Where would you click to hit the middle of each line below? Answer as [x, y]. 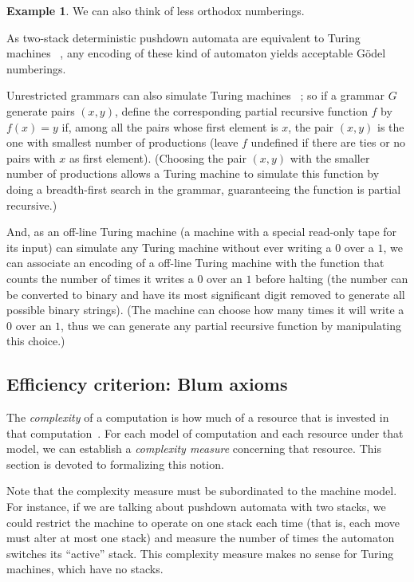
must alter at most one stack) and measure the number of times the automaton [201, 538]
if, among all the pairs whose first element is [170, 126]
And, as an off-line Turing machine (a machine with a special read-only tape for [202, 232]
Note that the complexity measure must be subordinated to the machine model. [202, 491]
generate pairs [41, 110]
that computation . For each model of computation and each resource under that [205, 433]
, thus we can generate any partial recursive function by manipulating [231, 325]
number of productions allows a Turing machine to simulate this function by [193, 173]
